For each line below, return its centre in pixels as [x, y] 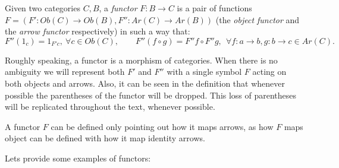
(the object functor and [258, 19]
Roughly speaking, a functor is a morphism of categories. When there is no [141, 60]
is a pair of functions [214, 8]
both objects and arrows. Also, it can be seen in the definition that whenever [145, 83]
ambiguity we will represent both [65, 72]
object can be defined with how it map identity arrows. [105, 138]
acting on [269, 72]
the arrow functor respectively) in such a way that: [98, 31]
